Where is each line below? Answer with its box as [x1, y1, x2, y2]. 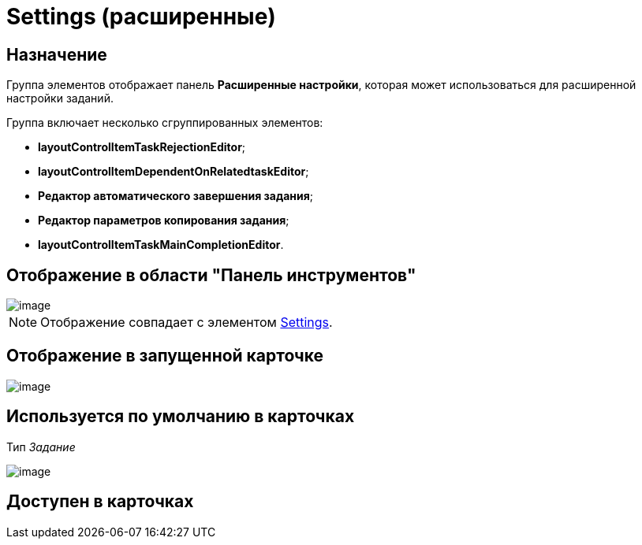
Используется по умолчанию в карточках [6, 406, 355, 427]
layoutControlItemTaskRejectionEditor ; [38, 140, 246, 154]
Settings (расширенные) [6, 3, 276, 30]
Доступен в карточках [6, 491, 194, 512]
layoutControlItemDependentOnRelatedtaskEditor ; [38, 165, 309, 179]
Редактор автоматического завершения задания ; [38, 189, 314, 203]
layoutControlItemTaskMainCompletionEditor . [38, 238, 284, 252]
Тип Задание [6, 439, 76, 454]
